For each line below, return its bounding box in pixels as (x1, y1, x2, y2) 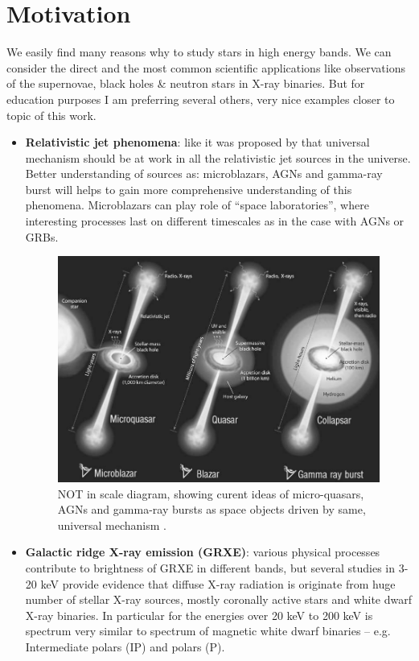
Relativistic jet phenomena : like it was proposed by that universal (25, 134, 370, 151)
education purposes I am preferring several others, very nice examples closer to (6, 90, 395, 107)
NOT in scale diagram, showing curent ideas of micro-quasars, (57, 485, 364, 502)
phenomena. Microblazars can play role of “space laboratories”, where (25, 196, 369, 213)
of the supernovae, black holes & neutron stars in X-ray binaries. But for (6, 75, 365, 92)
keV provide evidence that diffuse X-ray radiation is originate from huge (40, 575, 396, 592)
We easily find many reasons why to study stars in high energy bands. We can (6, 43, 392, 60)
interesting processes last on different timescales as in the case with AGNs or (25, 213, 405, 229)
